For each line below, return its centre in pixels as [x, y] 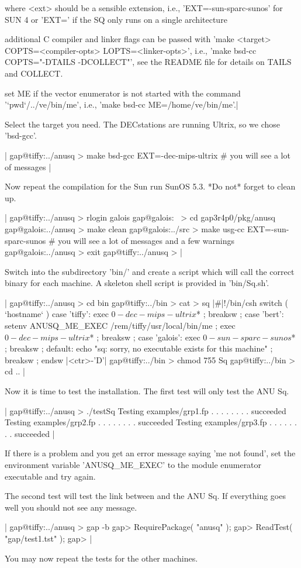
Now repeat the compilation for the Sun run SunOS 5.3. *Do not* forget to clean [150, 186]
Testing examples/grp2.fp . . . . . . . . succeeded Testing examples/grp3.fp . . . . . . [151, 422]
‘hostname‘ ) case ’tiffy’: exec [57, 314]
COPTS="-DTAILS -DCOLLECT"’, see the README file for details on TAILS [148, 62]
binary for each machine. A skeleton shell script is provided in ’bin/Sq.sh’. [137, 283]
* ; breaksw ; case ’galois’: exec [145, 337]
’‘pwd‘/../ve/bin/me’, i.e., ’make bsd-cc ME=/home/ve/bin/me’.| [122, 104]
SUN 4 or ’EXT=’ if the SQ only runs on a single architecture [116, 19]
